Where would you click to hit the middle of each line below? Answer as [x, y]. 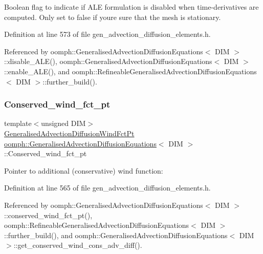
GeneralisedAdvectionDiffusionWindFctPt [69, 133]
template [18, 123]
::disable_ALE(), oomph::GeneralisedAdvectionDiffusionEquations [108, 61]
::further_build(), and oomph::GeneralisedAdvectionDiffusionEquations [116, 235]
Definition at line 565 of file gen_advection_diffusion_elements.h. [107, 188]
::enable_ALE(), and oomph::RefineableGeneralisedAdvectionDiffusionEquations [130, 71]
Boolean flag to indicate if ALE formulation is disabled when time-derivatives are [131, 7]
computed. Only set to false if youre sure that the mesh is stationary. [113, 17]
